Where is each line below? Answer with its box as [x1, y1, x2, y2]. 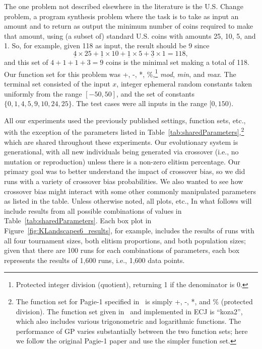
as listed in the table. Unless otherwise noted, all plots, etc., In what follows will [4, 196, 252, 206]
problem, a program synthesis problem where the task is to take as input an [4, 11, 239, 21]
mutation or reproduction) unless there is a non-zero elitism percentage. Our [4, 156, 240, 166]
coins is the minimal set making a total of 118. [106, 57, 249, 67]
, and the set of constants [116, 88, 194, 99]
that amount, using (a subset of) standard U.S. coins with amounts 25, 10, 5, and [4, 30, 256, 41]
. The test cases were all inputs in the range [72, 98, 207, 109]
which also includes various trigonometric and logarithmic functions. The [16, 316, 241, 326]
